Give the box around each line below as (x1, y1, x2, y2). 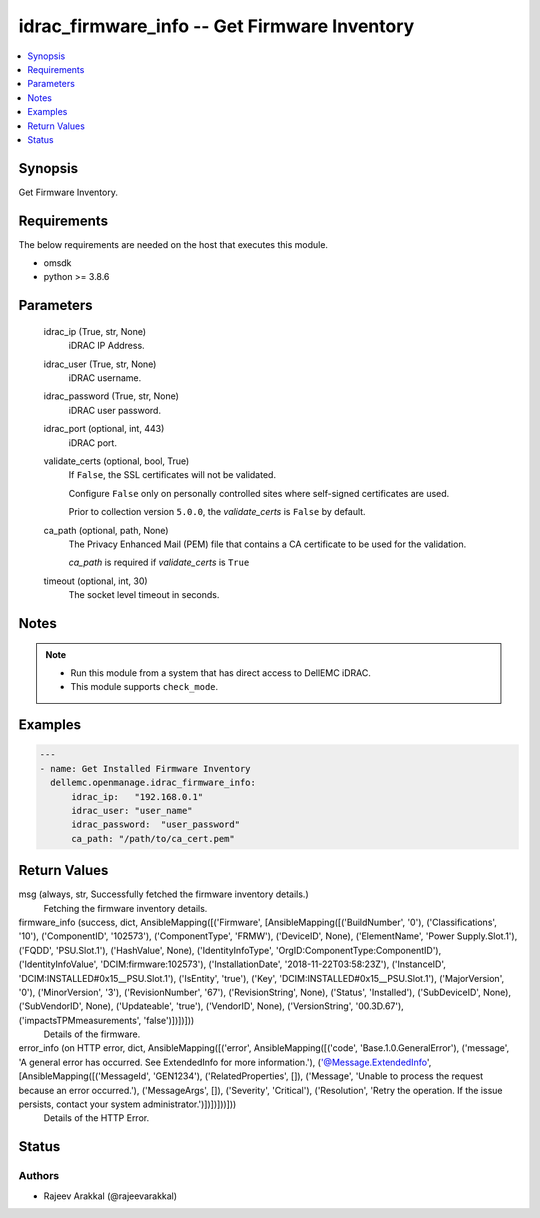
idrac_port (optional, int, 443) (43, 423, 165, 435)
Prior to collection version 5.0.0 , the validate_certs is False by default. (68, 506, 366, 518)
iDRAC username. (68, 372, 142, 384)
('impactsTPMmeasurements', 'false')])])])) (18, 1014, 195, 1026)
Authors (18, 1169, 60, 1183)
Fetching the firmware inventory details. (43, 902, 208, 914)
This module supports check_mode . (70, 681, 219, 693)
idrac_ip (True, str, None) (43, 325, 147, 337)
